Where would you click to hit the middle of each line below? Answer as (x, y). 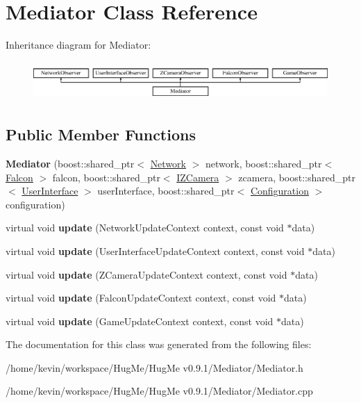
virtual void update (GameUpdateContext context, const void (140, 321)
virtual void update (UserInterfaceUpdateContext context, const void (155, 250)
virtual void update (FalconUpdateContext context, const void (141, 298)
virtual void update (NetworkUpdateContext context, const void (145, 228)
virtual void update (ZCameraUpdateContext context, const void (146, 274)
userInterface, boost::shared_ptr (166, 191)
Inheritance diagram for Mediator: (78, 45)
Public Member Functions (101, 134)
